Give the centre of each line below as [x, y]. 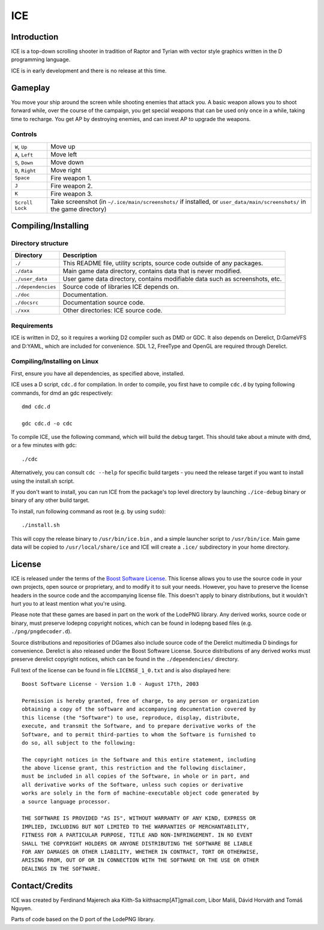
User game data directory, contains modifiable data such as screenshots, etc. [172, 279]
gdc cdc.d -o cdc [47, 423]
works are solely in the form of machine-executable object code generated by [140, 793]
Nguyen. [22, 908]
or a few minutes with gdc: [44, 445]
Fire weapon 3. [71, 194]
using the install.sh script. [43, 481]
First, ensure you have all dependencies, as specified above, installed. [98, 373]
